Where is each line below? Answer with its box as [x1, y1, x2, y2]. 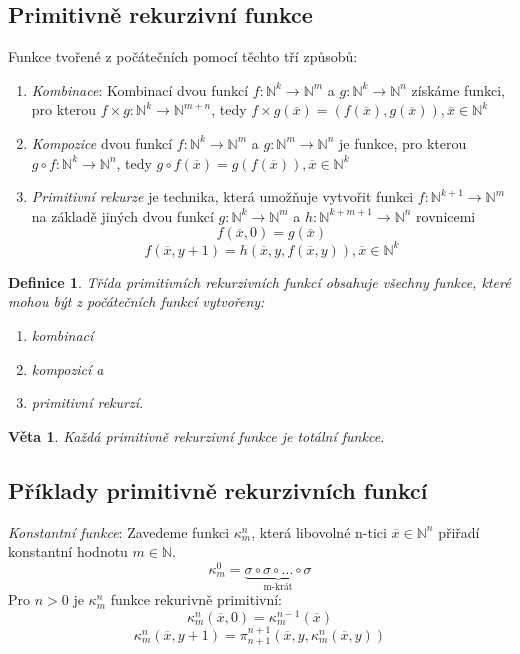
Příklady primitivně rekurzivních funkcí [8, 474, 428, 505]
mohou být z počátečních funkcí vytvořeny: [8, 291, 265, 312]
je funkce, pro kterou [339, 132, 467, 153]
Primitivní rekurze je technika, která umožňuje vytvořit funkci [31, 186, 414, 207]
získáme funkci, [411, 79, 505, 100]
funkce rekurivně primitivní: [110, 589, 282, 610]
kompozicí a [31, 358, 104, 379]
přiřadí [438, 521, 480, 542]
